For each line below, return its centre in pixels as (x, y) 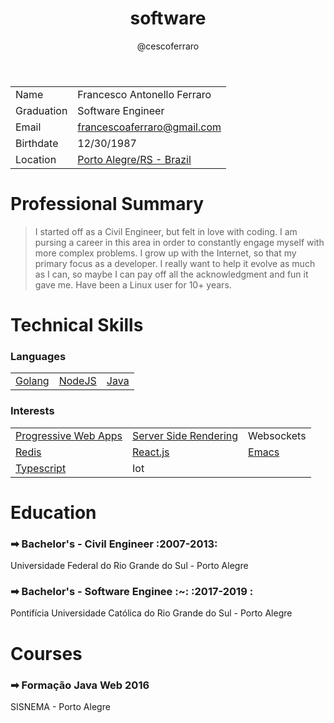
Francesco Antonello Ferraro (144, 94)
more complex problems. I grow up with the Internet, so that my (165, 253)
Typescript (41, 468)
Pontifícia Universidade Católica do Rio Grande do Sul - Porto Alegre (151, 613)
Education (53, 512)
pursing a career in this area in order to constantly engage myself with (179, 242)
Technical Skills (77, 325)
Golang (32, 381)
